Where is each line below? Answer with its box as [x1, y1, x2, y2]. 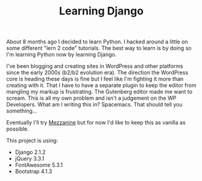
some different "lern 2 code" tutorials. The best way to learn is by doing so [6, 44, 192, 52]
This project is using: [6, 137, 58, 144]
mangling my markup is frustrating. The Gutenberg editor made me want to [6, 88, 193, 96]
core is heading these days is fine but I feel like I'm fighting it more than [6, 75, 184, 82]
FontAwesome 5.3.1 [14, 161, 63, 169]
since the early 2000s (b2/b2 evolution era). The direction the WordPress [6, 69, 189, 76]
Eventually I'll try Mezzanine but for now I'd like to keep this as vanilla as [6, 119, 186, 126]
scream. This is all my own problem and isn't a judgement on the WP [6, 94, 177, 102]
